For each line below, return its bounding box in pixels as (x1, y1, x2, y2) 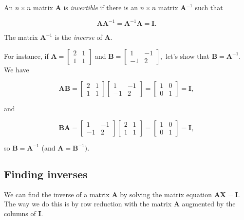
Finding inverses (4, 166, 88, 181)
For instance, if (4, 51, 49, 61)
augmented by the (182, 199, 236, 209)
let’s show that (166, 51, 209, 61)
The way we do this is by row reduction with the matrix (4, 199, 172, 209)
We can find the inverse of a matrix (4, 189, 110, 199)
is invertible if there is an (63, 2, 138, 12)
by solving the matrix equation (120, 189, 212, 199)
